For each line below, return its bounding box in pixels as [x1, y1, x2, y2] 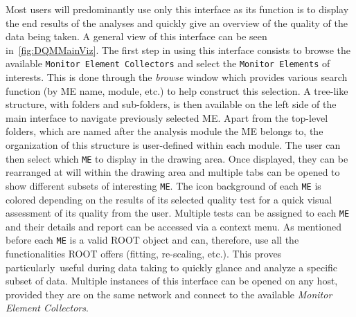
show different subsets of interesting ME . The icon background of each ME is [6, 178, 321, 192]
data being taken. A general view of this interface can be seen [6, 29, 267, 44]
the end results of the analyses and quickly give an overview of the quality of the [6, 15, 348, 30]
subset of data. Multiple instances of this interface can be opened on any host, [6, 273, 338, 288]
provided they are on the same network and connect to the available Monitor [6, 287, 332, 301]
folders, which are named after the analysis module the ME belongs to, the [6, 124, 323, 138]
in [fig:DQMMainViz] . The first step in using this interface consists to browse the [6, 42, 350, 57]
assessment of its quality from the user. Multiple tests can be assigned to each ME [6, 206, 350, 220]
